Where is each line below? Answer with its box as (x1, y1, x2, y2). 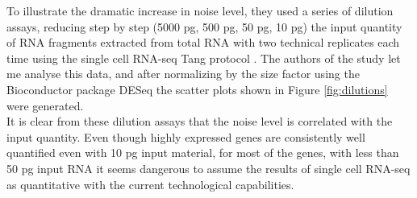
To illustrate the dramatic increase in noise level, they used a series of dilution (6, 2, 394, 19)
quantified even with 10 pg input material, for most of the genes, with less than (6, 144, 399, 161)
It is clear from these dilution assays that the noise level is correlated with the (6, 113, 393, 130)
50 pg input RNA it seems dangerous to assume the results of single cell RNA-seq (6, 159, 411, 176)
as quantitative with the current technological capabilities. (6, 175, 294, 192)
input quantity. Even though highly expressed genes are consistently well (6, 128, 365, 145)
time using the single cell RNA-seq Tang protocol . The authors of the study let (6, 49, 401, 66)
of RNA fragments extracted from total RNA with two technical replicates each (6, 34, 400, 51)
